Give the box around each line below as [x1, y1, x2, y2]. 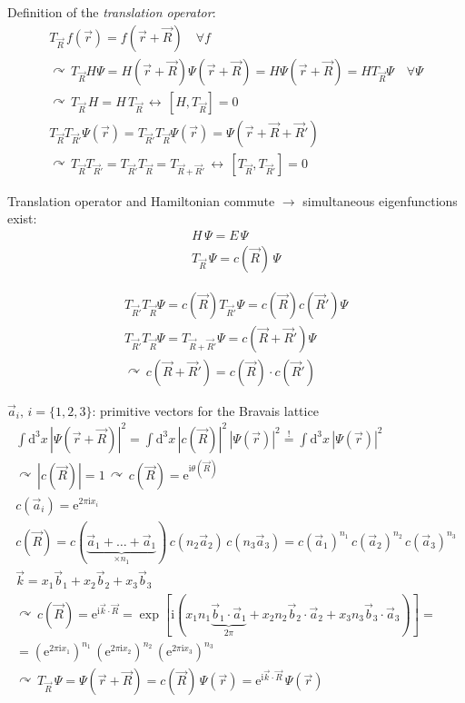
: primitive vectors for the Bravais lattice [92, 401, 319, 420]
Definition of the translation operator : [7, 3, 216, 21]
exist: [7, 209, 37, 228]
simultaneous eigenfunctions [302, 191, 458, 210]
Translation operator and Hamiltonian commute [7, 191, 275, 210]
